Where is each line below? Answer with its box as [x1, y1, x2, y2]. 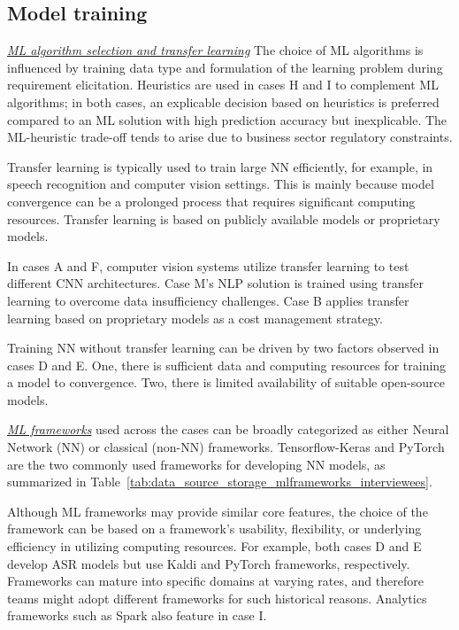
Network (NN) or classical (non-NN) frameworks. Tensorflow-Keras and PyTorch [7, 438, 445, 456]
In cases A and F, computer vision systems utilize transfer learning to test [7, 256, 409, 275]
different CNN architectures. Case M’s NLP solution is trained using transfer [7, 274, 424, 292]
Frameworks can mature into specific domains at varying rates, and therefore [7, 572, 424, 590]
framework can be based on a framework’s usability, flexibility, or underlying [7, 519, 422, 538]
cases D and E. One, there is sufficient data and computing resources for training [7, 355, 447, 374]
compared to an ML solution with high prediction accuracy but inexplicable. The [7, 110, 448, 128]
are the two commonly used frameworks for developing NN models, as [7, 455, 386, 473]
